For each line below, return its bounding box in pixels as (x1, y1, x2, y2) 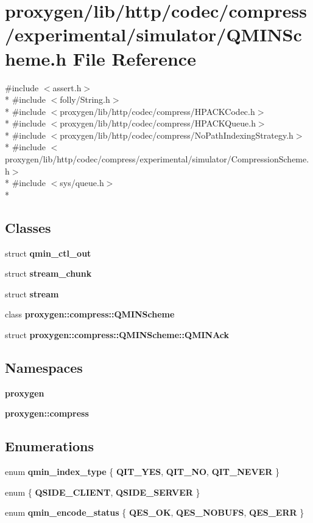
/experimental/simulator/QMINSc (5, 22, 302, 47)
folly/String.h (60, 93, 110, 106)
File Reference (72, 46, 196, 71)
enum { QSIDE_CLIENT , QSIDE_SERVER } (5, 485, 200, 498)
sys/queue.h (60, 176, 104, 189)
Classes (5, 218, 51, 237)
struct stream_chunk (5, 267, 92, 280)
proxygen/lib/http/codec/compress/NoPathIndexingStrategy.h (60, 128, 294, 141)
